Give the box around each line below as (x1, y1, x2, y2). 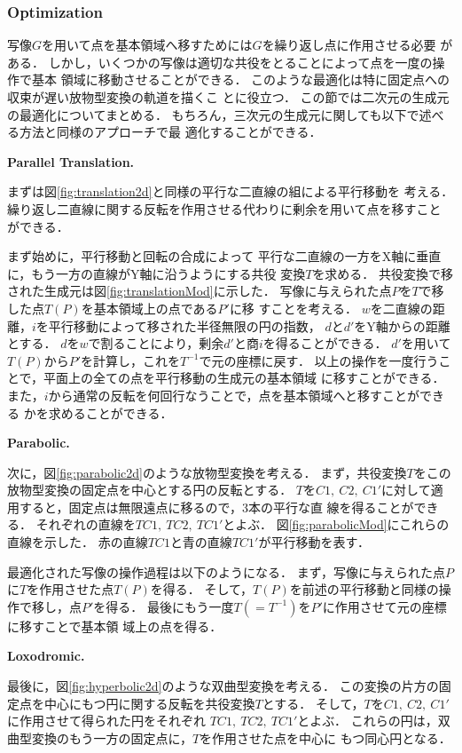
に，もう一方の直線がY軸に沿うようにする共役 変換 (7, 264, 306, 282)
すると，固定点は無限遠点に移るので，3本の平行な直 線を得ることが (19, 497, 414, 516)
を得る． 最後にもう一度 (93, 597, 234, 615)
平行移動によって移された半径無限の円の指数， (48, 316, 321, 335)
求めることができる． (48, 403, 173, 422)
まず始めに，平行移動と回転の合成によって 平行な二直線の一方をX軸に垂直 (7, 247, 442, 266)
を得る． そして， (150, 580, 254, 598)
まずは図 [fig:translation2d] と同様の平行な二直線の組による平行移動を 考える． (7, 182, 454, 201)
